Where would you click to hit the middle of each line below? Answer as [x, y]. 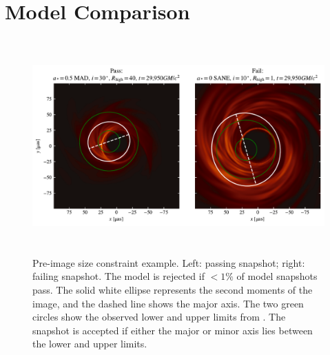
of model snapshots [277, 276]
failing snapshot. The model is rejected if [118, 276]
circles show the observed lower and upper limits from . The [159, 317]
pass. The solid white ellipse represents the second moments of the [173, 289]
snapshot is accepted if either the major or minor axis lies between [173, 330]
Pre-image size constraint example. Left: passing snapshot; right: [169, 262]
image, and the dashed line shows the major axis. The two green [168, 303]
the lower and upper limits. [90, 344]
